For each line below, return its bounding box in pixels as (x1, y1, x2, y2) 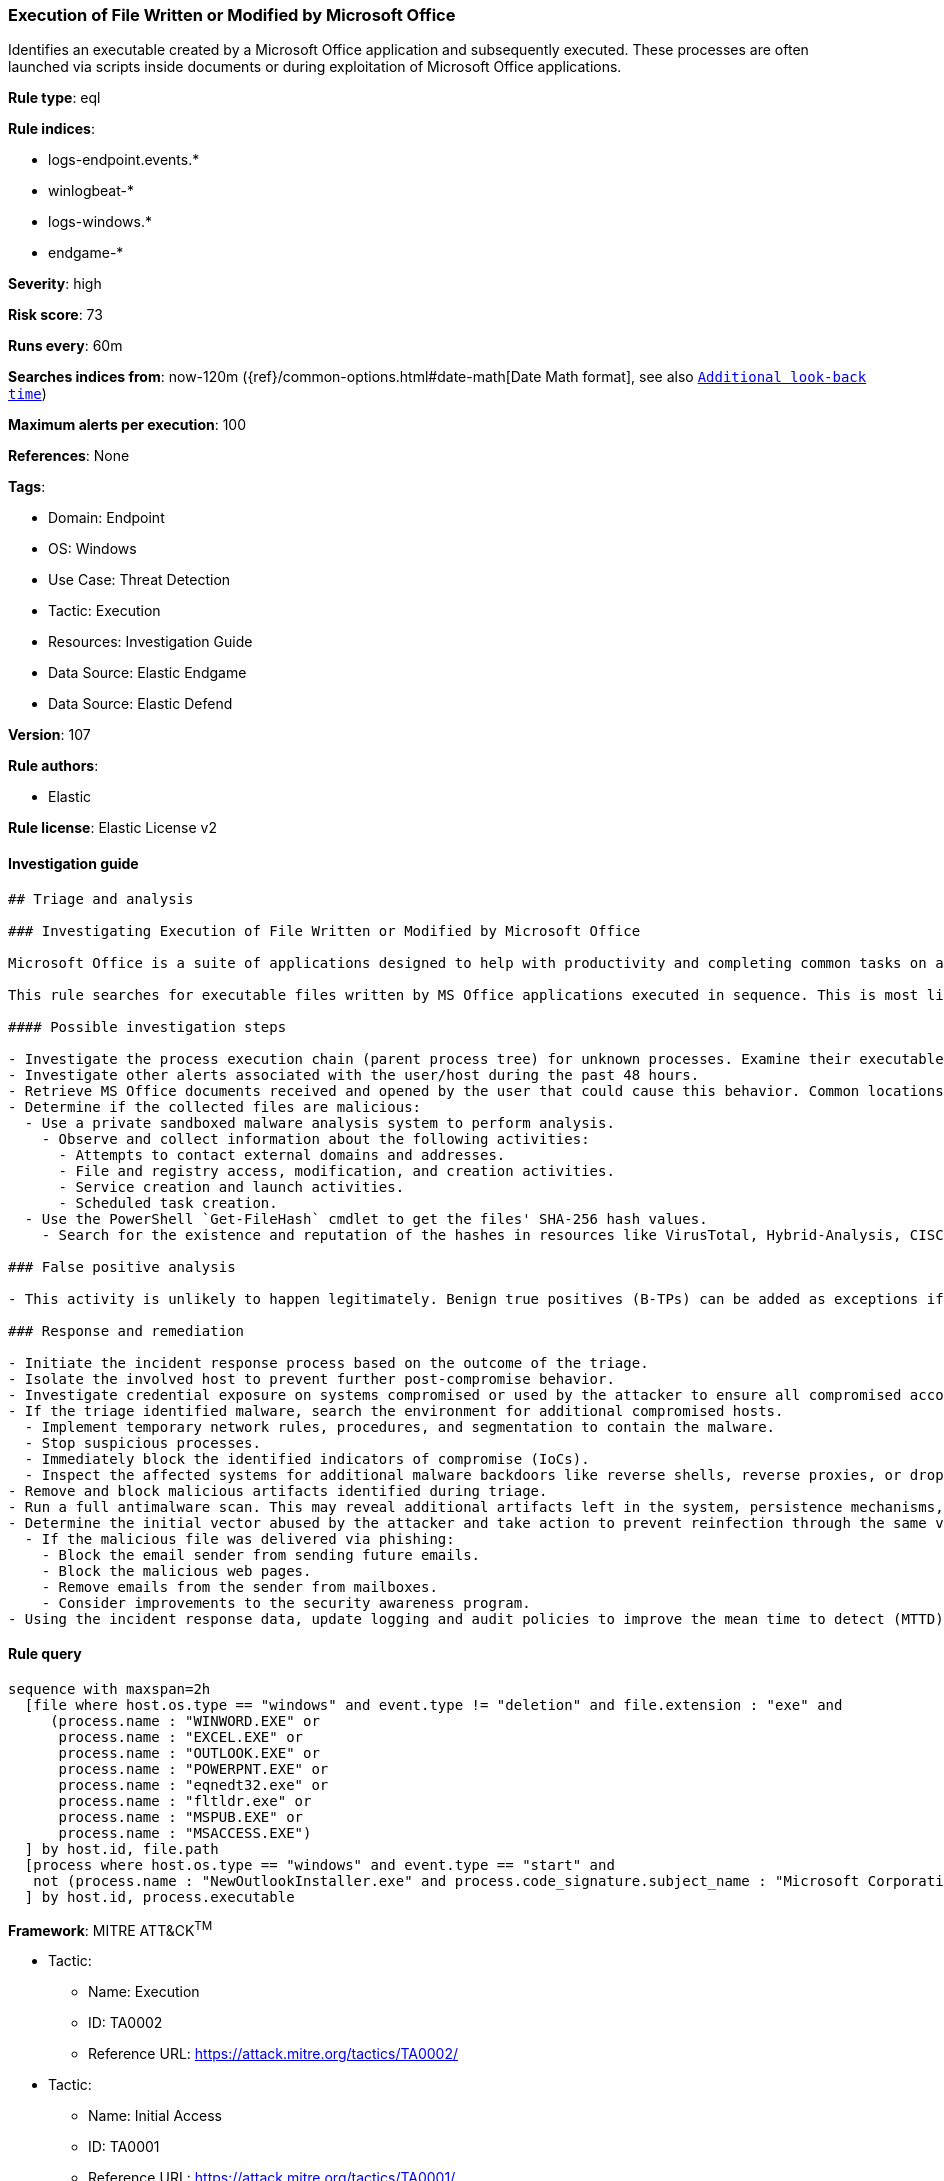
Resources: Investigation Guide (48, 633, 253, 651)
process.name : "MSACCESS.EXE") (58, 1824, 312, 1841)
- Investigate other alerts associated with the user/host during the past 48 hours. (8, 1066, 700, 1083)
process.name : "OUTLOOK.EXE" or (58, 1744, 320, 1761)
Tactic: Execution (48, 602, 161, 620)
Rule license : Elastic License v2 (8, 819, 217, 837)
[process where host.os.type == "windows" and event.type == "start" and (24, 1856, 615, 1873)
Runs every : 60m (8, 337, 123, 355)
